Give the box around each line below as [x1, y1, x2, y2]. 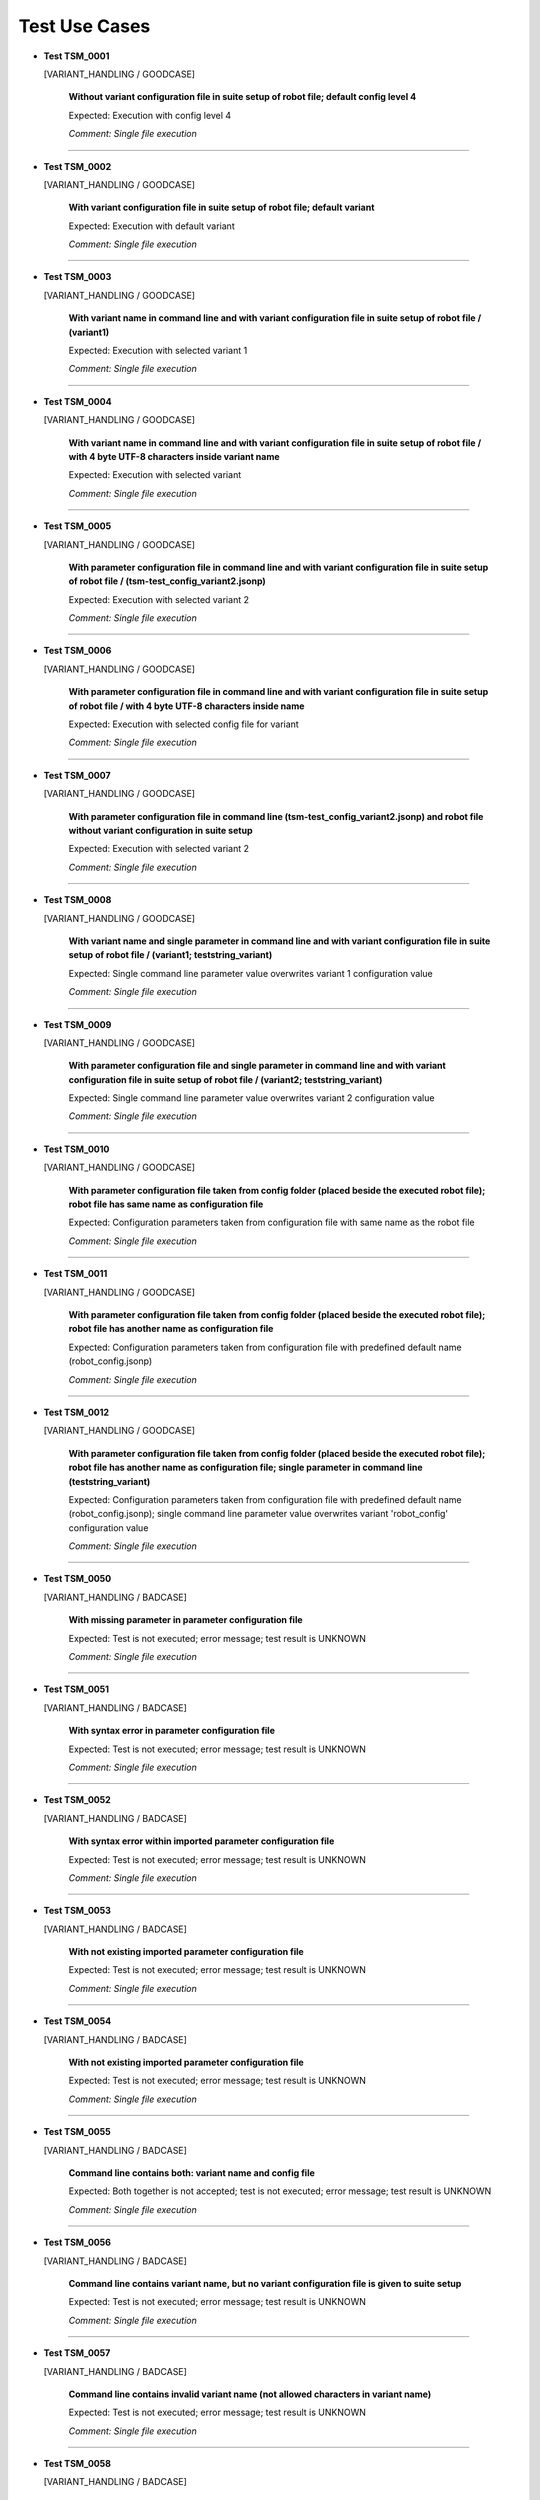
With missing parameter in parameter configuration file [68, 1614, 304, 1626]
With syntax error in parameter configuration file [68, 1725, 275, 1737]
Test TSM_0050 [43, 1573, 112, 1585]
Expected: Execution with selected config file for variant [68, 718, 299, 730]
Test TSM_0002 [43, 160, 112, 172]
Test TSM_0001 [43, 50, 110, 62]
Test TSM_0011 [43, 1268, 108, 1280]
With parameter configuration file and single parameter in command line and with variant [68, 1060, 447, 1072]
